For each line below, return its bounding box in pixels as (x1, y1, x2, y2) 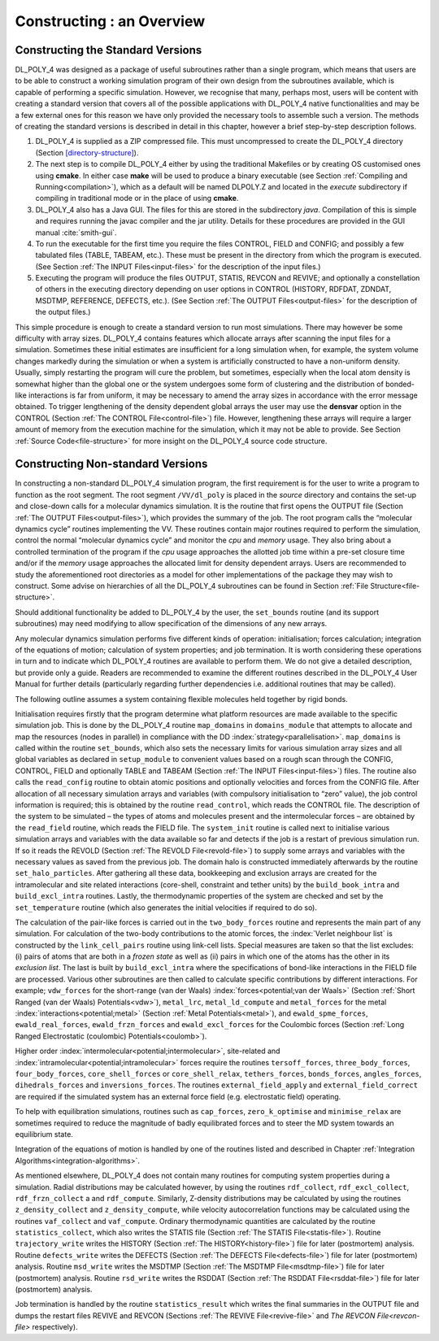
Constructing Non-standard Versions (15, 457, 208, 471)
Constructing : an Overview (15, 12, 206, 30)
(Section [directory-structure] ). (35, 147, 139, 158)
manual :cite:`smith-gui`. (35, 228, 117, 237)
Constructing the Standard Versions (15, 43, 202, 57)
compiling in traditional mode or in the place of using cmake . (35, 194, 239, 203)
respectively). (32, 1322, 78, 1332)
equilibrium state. (15, 1129, 73, 1139)
